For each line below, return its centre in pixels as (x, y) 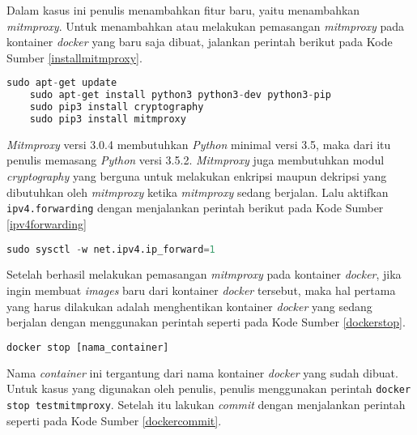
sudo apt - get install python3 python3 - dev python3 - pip (180, 95)
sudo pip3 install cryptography (117, 107)
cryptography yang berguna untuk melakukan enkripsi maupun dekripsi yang (197, 176)
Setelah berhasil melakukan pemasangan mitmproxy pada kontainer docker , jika (204, 274)
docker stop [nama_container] (88, 347)
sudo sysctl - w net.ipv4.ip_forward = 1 (111, 249)
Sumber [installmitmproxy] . (74, 57)
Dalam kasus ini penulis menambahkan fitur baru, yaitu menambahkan (183, 10)
